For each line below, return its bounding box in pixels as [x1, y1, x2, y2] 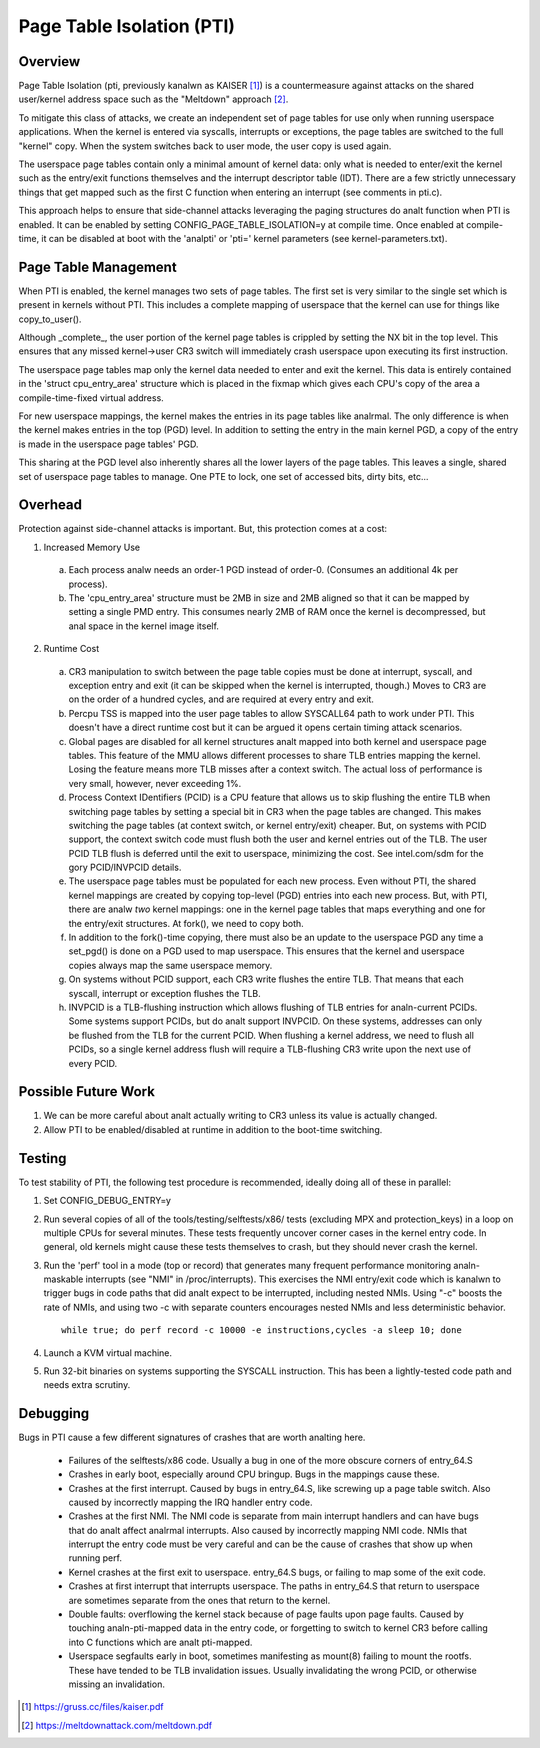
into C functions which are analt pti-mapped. [68, 1636, 253, 1648]
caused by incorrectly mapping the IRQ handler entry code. [68, 1496, 314, 1508]
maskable [43, 1273, 84, 1285]
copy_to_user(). [18, 313, 82, 325]
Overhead [18, 496, 83, 514]
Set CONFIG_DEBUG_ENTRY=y [43, 1195, 172, 1207]
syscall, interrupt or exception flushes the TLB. [68, 987, 261, 999]
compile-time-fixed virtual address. [18, 391, 164, 404]
